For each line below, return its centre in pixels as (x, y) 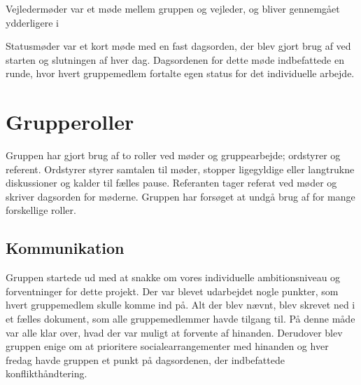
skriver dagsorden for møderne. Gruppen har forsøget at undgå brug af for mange (180, 196)
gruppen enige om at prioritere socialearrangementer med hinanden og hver (167, 346)
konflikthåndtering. (47, 373)
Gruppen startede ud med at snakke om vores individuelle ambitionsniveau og (173, 277)
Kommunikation (65, 248)
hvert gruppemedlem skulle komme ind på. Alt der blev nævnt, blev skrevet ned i (180, 305)
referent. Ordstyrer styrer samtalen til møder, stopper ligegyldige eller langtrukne (180, 169)
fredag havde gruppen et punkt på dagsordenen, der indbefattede (145, 359)
